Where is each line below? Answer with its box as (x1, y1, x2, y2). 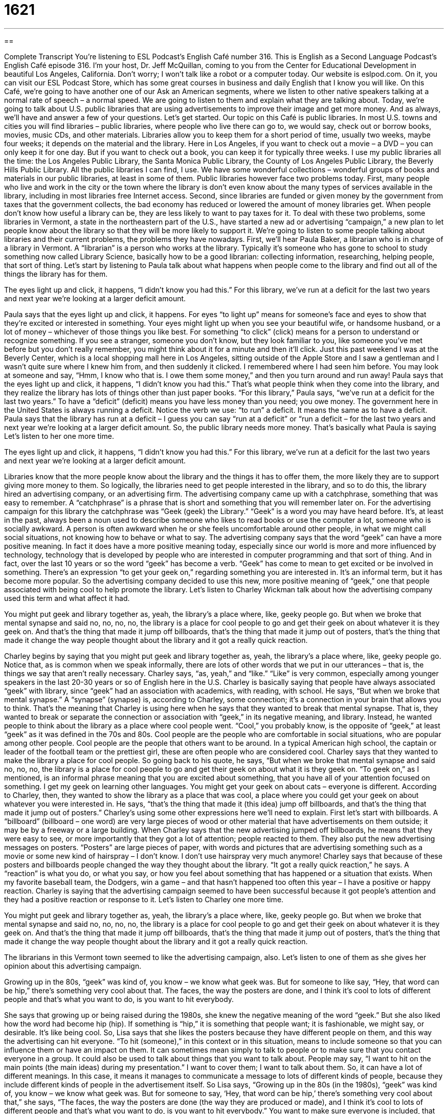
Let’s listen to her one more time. (4, 431, 114, 440)
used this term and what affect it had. (4, 593, 130, 603)
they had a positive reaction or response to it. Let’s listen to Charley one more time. (4, 895, 284, 904)
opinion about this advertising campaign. (4, 961, 142, 970)
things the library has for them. (4, 269, 108, 278)
